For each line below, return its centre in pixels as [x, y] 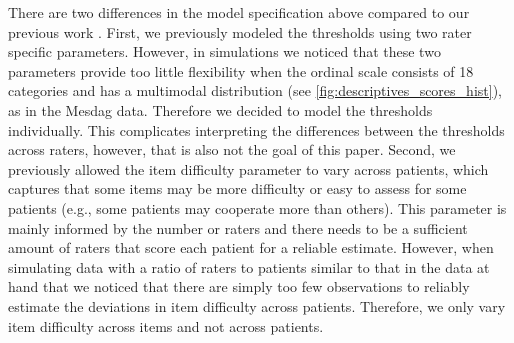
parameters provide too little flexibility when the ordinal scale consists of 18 [241, 70]
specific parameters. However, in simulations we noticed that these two [224, 51]
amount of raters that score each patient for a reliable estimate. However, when [251, 247]
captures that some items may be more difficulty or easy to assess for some [237, 188]
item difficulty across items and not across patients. [166, 325]
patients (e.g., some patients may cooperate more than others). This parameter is [257, 207]
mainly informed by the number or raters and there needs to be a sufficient [238, 227]
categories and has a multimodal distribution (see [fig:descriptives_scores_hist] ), [255, 90]
